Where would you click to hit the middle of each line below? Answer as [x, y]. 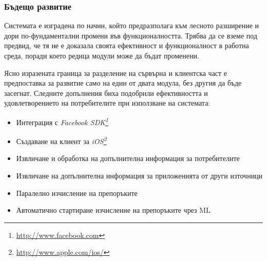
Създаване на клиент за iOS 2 [61, 140]
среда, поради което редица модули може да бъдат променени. [102, 55]
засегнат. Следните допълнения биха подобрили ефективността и [106, 93]
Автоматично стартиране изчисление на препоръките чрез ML [113, 210]
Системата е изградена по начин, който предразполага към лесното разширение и [132, 25]
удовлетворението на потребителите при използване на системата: [107, 103]
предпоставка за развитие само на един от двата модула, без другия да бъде [123, 83]
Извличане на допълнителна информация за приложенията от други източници [139, 176]
